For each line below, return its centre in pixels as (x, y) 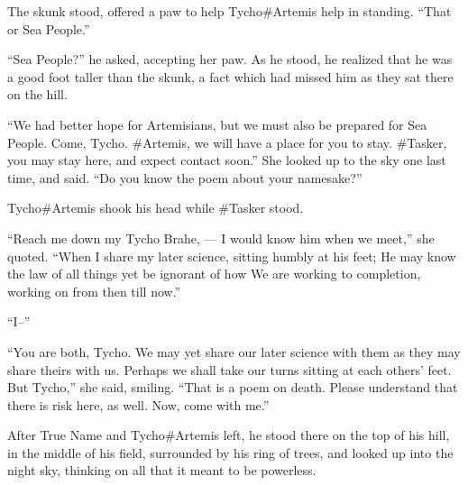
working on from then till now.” (94, 291)
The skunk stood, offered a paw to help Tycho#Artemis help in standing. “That (229, 11)
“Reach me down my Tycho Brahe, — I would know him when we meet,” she (221, 238)
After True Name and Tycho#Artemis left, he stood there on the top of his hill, (229, 435)
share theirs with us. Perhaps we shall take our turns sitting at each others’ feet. (229, 369)
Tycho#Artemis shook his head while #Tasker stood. (156, 208)
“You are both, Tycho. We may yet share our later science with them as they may (234, 351)
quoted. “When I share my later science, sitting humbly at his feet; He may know (232, 256)
